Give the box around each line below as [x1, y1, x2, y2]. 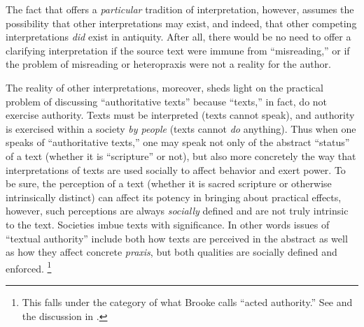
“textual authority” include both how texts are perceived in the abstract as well [6, 231, 348, 245]
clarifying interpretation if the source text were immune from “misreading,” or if [6, 43, 350, 57]
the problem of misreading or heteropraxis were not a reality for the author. [6, 57, 331, 71]
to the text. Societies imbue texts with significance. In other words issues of [6, 217, 330, 231]
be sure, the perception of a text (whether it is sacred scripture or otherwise [6, 176, 332, 191]
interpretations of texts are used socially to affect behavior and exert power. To [6, 162, 346, 177]
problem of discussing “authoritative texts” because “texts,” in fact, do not [6, 94, 328, 108]
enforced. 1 [6, 259, 52, 275]
